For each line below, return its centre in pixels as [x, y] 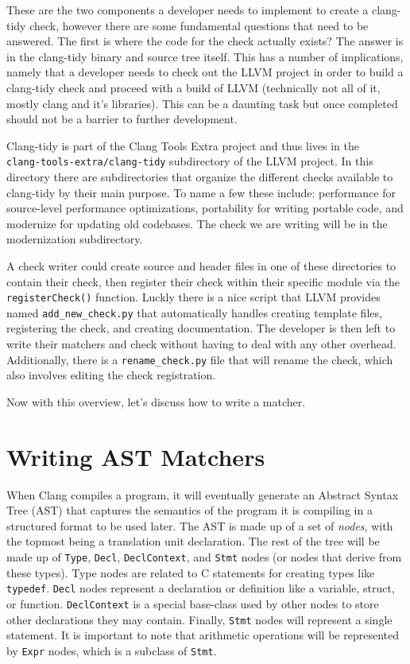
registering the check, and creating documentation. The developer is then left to [201, 328]
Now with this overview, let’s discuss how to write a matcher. [156, 401]
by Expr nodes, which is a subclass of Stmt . [112, 650]
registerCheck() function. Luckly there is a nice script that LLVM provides [193, 297]
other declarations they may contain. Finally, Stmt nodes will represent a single [199, 619]
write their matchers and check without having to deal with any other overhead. [201, 344]
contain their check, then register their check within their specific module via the [203, 281]
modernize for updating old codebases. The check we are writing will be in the [197, 223]
